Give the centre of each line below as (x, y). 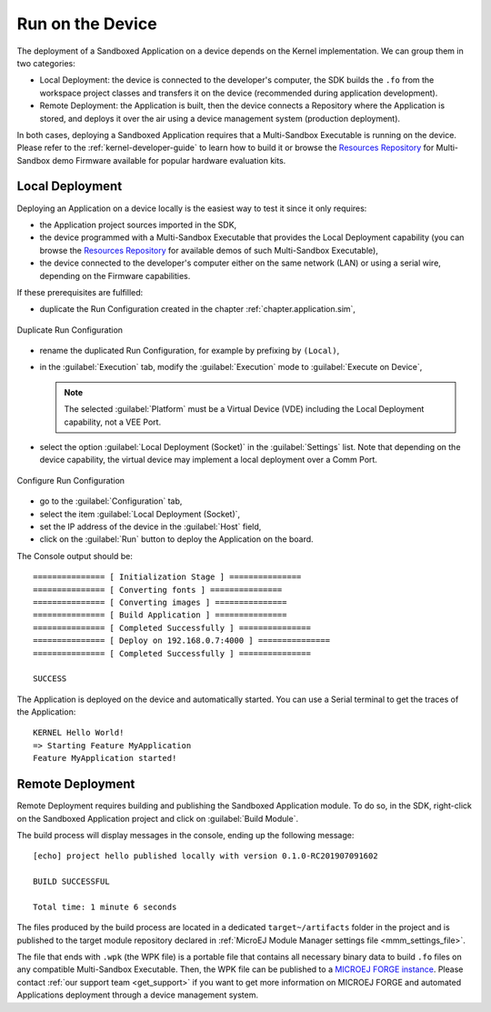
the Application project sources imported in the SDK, (138, 225)
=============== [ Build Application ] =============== (160, 615)
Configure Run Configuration (71, 480)
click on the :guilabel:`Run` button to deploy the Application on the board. (176, 539)
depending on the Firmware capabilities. (115, 276)
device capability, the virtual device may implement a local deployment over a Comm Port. (208, 460)
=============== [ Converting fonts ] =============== (158, 590)
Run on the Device (87, 24)
